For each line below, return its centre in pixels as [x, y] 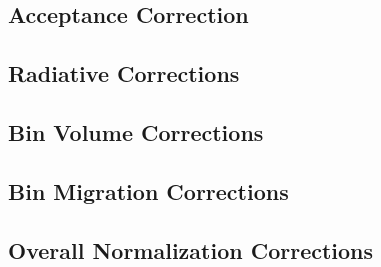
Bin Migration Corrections [148, 190]
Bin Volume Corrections [136, 131]
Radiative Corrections [124, 73]
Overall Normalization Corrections [191, 249]
